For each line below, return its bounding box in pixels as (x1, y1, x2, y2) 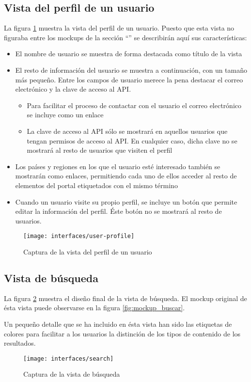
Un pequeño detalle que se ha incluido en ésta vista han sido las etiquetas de (4, 318, 232, 329)
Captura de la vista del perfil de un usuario (23, 246, 152, 256)
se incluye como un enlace (27, 110, 104, 120)
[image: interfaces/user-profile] (23, 233, 135, 240)
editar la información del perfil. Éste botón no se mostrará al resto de (15, 206, 222, 216)
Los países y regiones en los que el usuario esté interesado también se (15, 161, 220, 171)
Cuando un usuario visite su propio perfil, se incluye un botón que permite (15, 196, 237, 207)
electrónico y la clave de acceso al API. (15, 84, 131, 94)
